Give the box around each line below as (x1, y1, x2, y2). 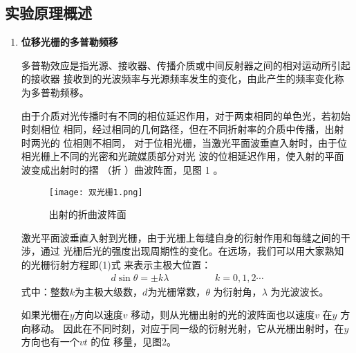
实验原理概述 (5, 2, 92, 24)
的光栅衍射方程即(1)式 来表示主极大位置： (21, 257, 212, 271)
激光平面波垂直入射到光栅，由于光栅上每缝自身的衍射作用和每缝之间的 (21, 230, 341, 244)
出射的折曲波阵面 (48, 207, 127, 221)
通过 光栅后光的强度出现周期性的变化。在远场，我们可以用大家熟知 (40, 244, 344, 258)
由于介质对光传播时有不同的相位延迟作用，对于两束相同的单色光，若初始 (21, 108, 350, 123)
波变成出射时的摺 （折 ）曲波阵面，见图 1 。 (21, 162, 223, 176)
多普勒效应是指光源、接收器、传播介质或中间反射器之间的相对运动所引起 (21, 57, 350, 72)
